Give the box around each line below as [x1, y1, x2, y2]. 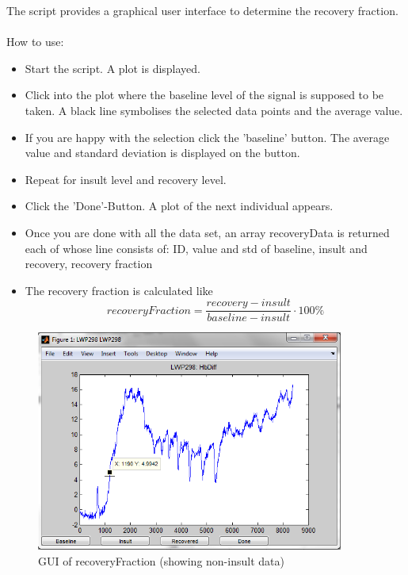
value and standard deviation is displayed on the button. [25, 144, 300, 161]
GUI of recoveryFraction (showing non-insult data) [38, 552, 284, 569]
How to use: [6, 33, 64, 50]
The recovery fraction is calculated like [25, 282, 213, 298]
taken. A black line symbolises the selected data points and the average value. [25, 102, 403, 118]
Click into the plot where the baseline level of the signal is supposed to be [25, 86, 384, 103]
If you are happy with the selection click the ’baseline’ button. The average [25, 128, 390, 145]
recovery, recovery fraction [25, 255, 153, 272]
